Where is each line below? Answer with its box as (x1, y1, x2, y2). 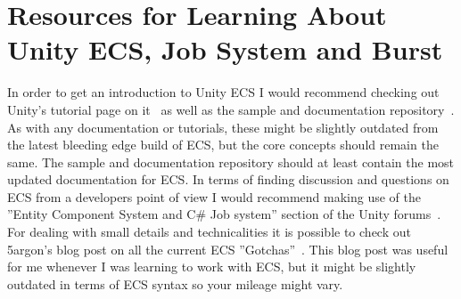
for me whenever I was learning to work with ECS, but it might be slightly (7, 257, 416, 276)
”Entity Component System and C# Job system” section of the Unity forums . (7, 205, 441, 223)
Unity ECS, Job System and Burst (7, 31, 443, 68)
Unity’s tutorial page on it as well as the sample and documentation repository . (7, 100, 455, 118)
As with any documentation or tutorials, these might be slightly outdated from (7, 117, 439, 136)
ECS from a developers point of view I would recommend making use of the (7, 187, 422, 206)
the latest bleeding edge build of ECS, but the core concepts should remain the (7, 135, 439, 154)
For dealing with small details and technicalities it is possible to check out (7, 222, 411, 241)
